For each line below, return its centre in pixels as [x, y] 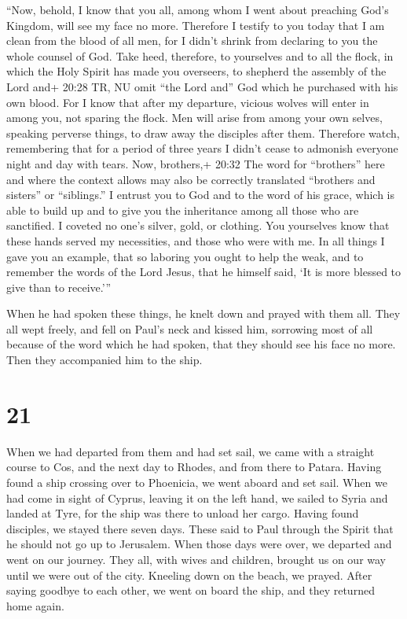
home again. [35, 605]
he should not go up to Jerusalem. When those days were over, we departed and [199, 544]
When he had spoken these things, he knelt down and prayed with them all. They [203, 313]
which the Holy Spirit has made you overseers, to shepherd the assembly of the [196, 71]
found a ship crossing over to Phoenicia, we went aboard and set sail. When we [197, 482]
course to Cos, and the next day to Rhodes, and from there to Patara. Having [194, 467]
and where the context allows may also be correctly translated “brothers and [191, 179]
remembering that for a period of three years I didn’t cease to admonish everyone [202, 148]
